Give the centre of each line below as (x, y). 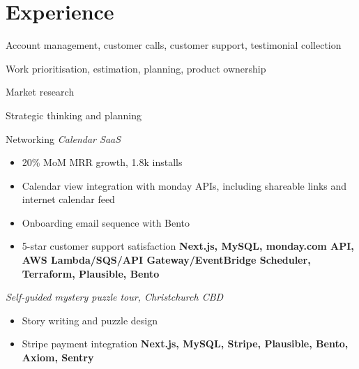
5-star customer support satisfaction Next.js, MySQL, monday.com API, (188, 246)
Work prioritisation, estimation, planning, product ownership (136, 68)
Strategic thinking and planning (74, 115)
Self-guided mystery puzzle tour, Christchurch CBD (115, 297)
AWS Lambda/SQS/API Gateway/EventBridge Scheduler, (166, 260)
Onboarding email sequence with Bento (106, 222)
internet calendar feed (68, 199)
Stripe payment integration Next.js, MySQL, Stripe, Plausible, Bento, (185, 344)
